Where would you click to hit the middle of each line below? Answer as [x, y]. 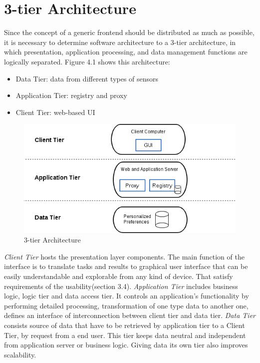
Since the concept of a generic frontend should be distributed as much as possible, [129, 32]
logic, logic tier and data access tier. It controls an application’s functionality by [127, 296]
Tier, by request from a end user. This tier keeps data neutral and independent [125, 335]
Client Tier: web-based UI [55, 112]
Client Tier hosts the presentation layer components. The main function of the [124, 256]
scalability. [20, 354]
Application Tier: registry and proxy [71, 95]
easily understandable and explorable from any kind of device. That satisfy [119, 276]
